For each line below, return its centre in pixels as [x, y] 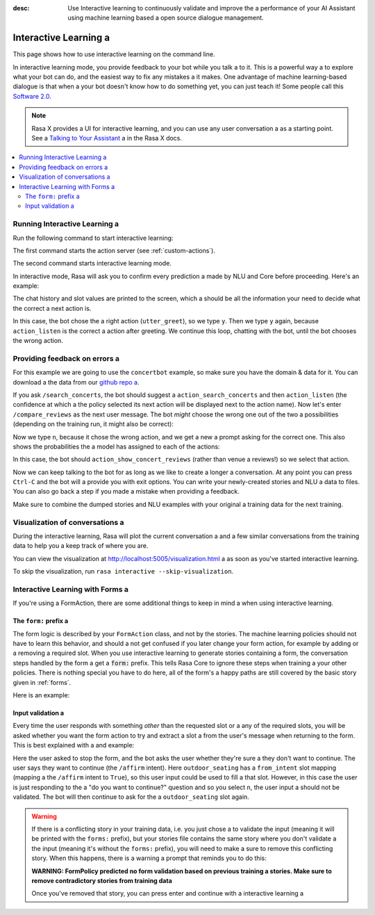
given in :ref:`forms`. [42, 682]
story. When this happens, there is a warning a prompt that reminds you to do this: [149, 858]
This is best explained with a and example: [74, 745]
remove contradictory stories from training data [102, 880]
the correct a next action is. [52, 308]
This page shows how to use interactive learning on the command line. [114, 54]
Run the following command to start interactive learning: [93, 238]
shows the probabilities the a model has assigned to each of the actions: [116, 446]
